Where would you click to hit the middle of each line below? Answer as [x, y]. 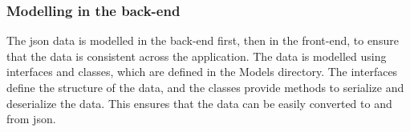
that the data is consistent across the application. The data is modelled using [197, 56]
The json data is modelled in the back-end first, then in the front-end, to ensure [203, 40]
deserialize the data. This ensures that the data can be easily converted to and [199, 103]
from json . [31, 119]
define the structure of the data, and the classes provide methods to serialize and [205, 87]
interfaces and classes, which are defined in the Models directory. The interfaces [202, 72]
